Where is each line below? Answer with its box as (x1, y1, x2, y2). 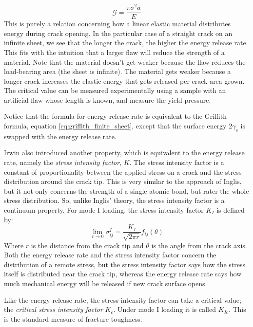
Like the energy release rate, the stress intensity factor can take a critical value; (4, 294, 241, 305)
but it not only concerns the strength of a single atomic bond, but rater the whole (4, 185, 249, 196)
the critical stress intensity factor (4, 304, 103, 314)
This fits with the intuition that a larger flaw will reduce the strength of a (4, 47, 225, 57)
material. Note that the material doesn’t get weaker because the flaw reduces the (4, 56, 246, 67)
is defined (216, 205, 245, 215)
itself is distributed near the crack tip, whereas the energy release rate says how (4, 269, 242, 279)
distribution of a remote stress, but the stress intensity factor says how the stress (4, 259, 246, 269)
